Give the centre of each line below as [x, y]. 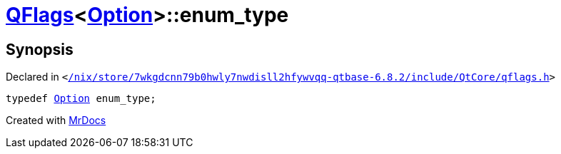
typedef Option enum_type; [81, 99]
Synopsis [40, 49]
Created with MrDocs [56, 120]
